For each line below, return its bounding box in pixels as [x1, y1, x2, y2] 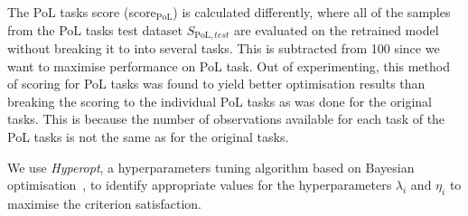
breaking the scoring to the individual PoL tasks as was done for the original [7, 91, 432, 110]
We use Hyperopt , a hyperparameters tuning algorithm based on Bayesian [7, 157, 415, 176]
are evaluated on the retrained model [234, 20, 439, 39]
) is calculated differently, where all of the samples [173, 3, 451, 21]
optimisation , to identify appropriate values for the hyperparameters [7, 175, 392, 194]
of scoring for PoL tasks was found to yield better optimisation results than [7, 74, 426, 93]
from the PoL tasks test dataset [7, 20, 183, 39]
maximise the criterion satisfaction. [7, 194, 201, 212]
